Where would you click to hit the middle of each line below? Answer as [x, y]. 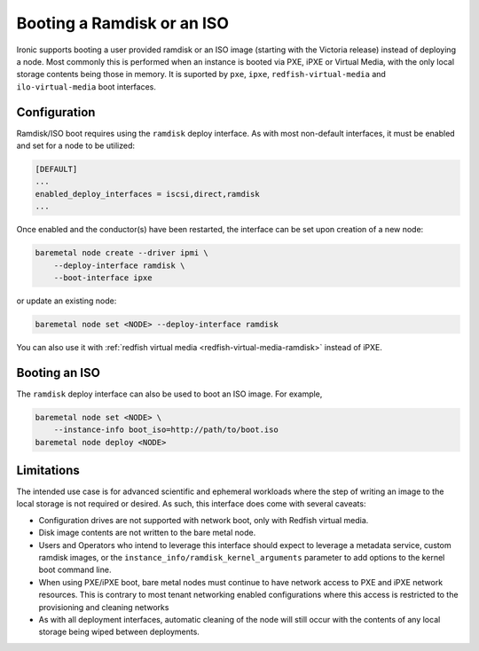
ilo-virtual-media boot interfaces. [86, 86]
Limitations [48, 470]
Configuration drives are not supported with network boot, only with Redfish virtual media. [204, 520]
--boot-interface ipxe [103, 278]
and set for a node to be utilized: [75, 145]
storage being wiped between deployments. [119, 632]
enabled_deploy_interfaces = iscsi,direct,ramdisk [148, 194]
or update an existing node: [67, 301]
